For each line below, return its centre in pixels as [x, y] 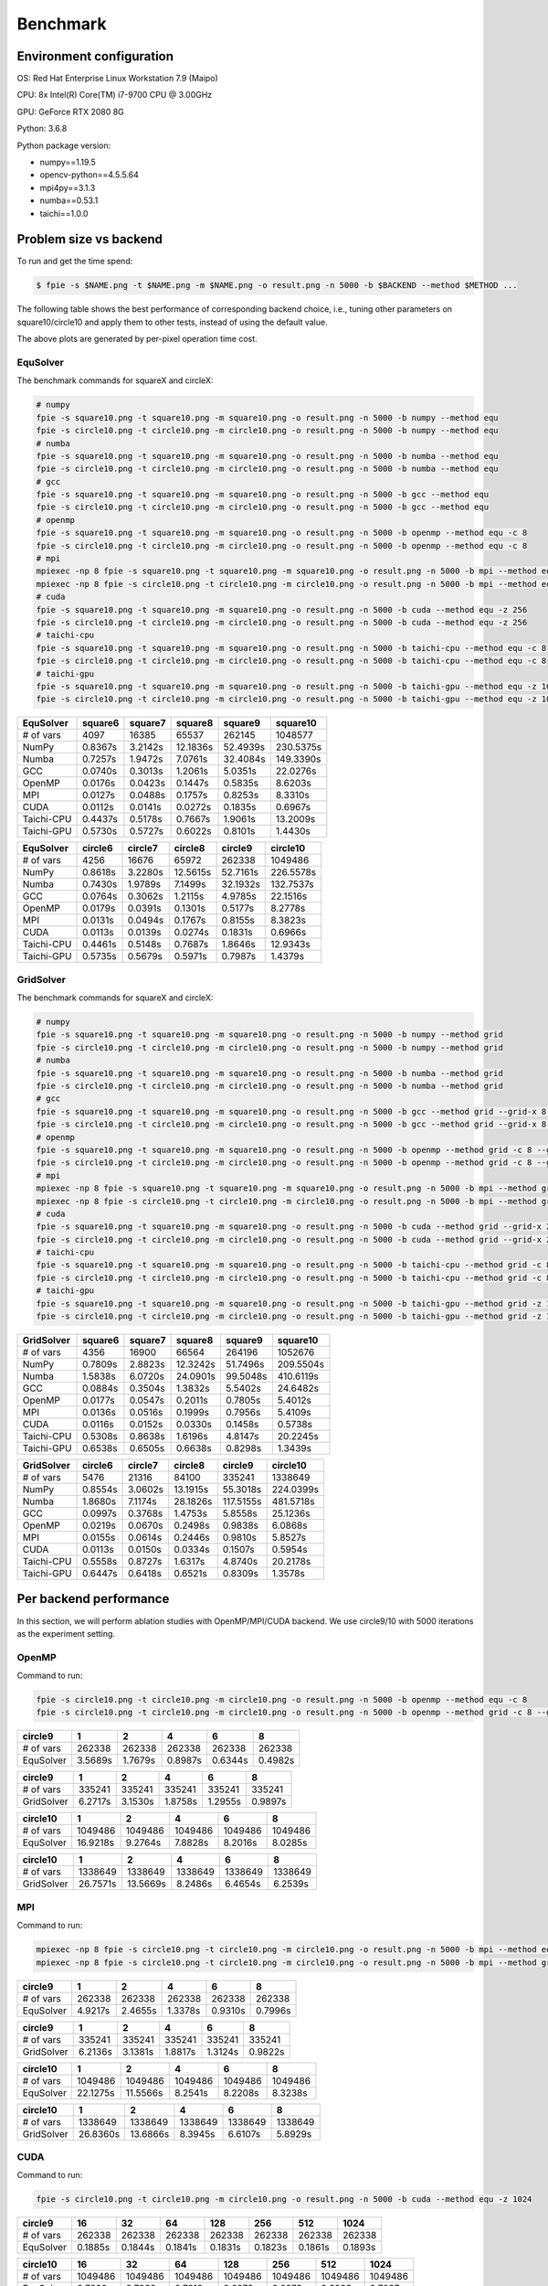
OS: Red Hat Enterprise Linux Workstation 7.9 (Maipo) [117, 79]
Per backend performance [93, 1599]
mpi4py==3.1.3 [68, 187]
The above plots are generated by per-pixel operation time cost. [137, 339]
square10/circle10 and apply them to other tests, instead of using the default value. [172, 322]
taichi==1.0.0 [64, 213]
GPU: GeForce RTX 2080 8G [71, 112]
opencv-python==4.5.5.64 [89, 175]
